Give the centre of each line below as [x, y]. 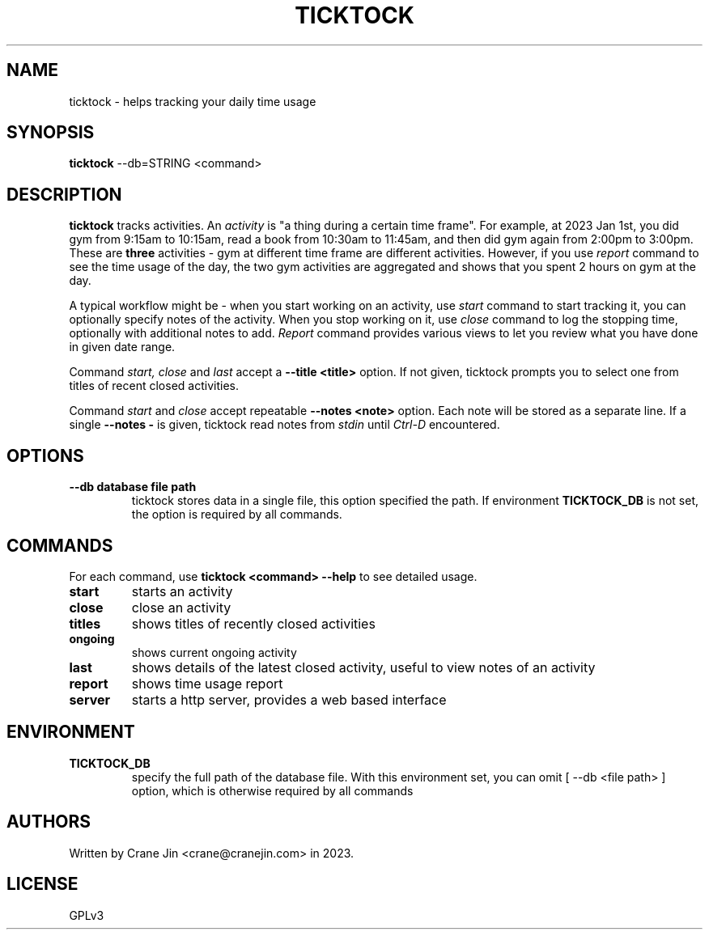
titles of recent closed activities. [154, 386]
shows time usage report [207, 683]
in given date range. [122, 347]
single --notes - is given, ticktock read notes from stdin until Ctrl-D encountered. [284, 425]
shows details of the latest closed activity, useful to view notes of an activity [363, 667]
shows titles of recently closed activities [253, 623]
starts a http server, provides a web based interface [289, 699]
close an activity [181, 607]
